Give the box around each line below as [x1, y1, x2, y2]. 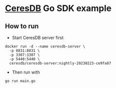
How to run [5, 22, 39, 30]
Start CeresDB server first [12, 35, 64, 40]
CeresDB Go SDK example [5, 3, 112, 14]
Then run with [12, 69, 40, 75]
